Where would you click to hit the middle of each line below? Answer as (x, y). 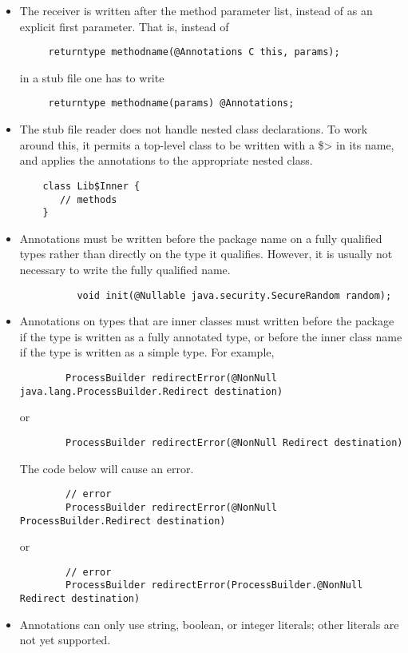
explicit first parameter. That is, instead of (124, 26)
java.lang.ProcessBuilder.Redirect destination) (151, 391)
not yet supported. (65, 640)
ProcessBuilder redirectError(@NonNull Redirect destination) (234, 442)
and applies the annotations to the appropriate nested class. (166, 160)
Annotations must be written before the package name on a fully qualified (201, 238)
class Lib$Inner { (91, 186)
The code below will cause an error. (107, 468)
